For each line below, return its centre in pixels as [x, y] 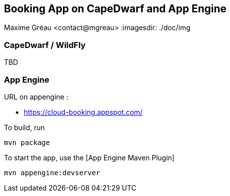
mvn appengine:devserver [52, 172]
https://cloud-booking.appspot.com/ [83, 112]
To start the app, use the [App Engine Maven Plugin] [89, 157]
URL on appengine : [36, 97]
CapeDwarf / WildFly [45, 45]
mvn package [27, 142]
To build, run [25, 127]
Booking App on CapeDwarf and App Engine [115, 9]
